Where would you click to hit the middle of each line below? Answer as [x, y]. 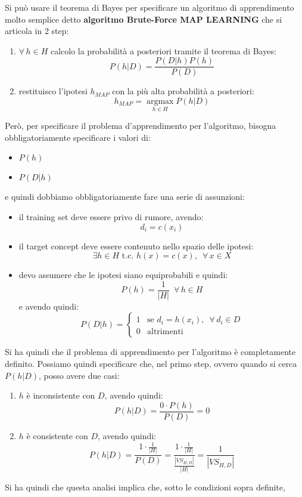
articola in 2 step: [37, 31]
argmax [160, 102]
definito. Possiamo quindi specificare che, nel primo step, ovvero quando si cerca [151, 364]
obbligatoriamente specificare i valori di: [78, 137]
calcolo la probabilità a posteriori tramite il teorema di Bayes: [163, 50]
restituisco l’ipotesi [53, 91]
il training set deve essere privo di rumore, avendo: [111, 217]
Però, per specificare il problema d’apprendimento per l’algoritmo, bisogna [141, 126]
